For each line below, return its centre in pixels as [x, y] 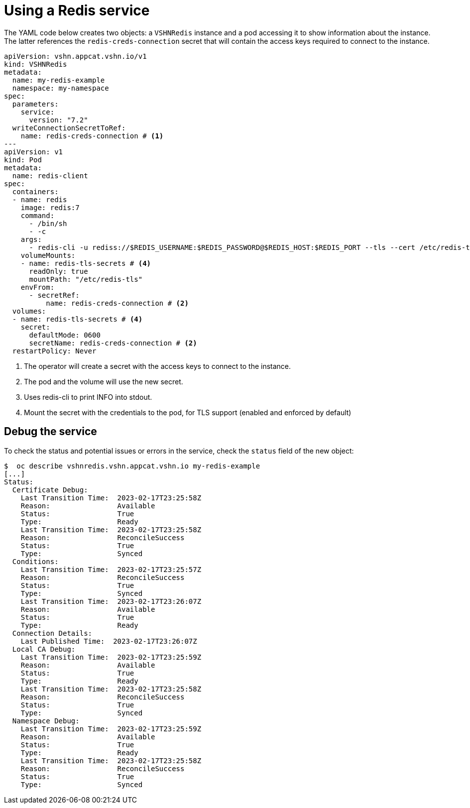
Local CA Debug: [44, 649]
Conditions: [35, 561]
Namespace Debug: [46, 721]
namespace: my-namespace [60, 88]
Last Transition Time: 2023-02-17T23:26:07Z [111, 601]
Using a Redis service [77, 10]
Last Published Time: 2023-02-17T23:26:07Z [109, 641]
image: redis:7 [50, 207]
